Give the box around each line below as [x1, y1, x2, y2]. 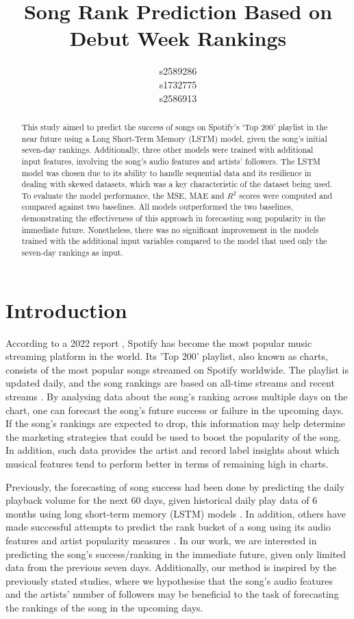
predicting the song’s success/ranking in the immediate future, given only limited [5, 546, 346, 561]
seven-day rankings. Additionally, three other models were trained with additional [21, 144, 314, 156]
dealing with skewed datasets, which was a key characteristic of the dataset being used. [21, 178, 333, 190]
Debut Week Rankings [69, 24, 287, 52]
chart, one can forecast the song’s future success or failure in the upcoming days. [5, 402, 344, 417]
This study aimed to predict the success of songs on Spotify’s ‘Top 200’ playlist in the [21, 121, 328, 132]
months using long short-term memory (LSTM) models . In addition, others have [5, 506, 346, 520]
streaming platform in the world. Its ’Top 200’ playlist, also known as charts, [5, 349, 328, 363]
